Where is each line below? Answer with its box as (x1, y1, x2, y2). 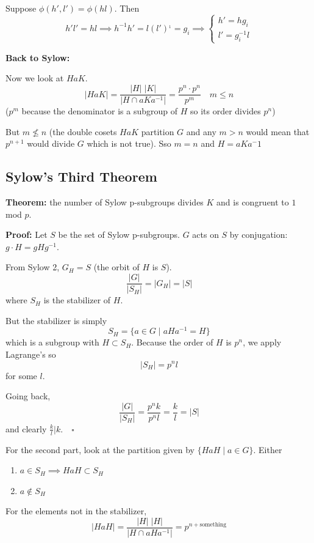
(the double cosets (49, 125, 117, 138)
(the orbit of (93, 260, 140, 273)
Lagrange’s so (5, 347, 56, 360)
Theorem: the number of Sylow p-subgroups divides (5, 196, 204, 209)
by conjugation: (229, 228, 288, 241)
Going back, (5, 390, 51, 402)
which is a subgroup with (5, 336, 99, 349)
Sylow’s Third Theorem (5, 167, 157, 186)
